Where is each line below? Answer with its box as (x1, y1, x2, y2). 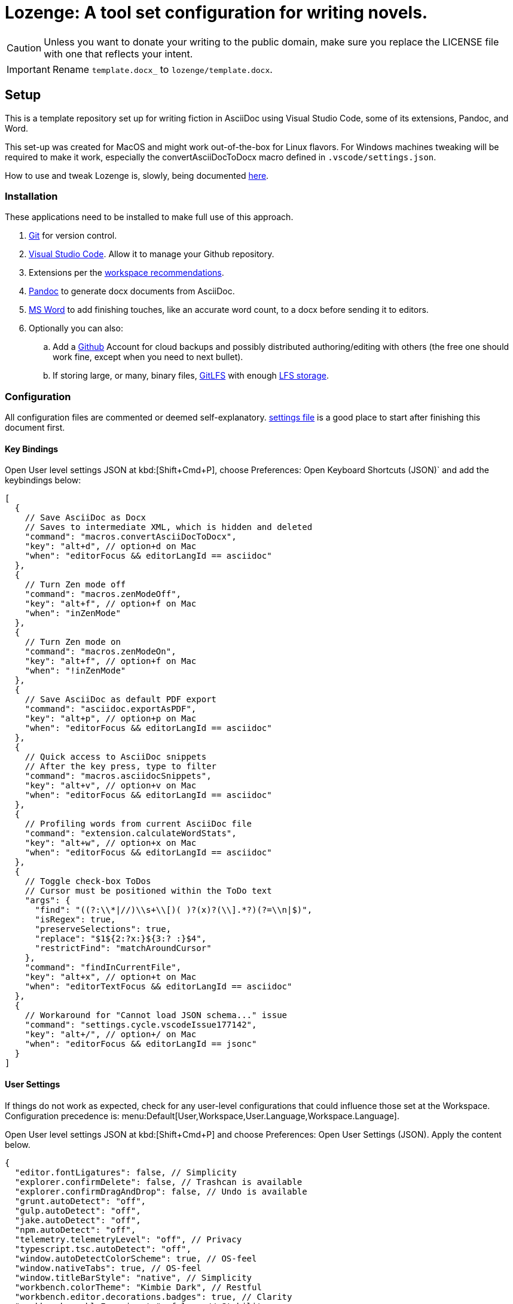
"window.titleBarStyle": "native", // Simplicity (14, 1272, 252, 1282)
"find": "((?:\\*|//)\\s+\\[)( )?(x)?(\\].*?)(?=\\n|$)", (35, 905, 313, 915)
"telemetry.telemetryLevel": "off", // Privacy (14, 1234, 242, 1244)
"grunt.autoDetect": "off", (14, 1196, 146, 1206)
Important (7, 63, 50, 75)
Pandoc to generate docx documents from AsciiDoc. (29, 286, 235, 297)
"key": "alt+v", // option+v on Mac (25, 781, 197, 791)
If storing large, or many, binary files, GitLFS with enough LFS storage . (53, 370, 329, 381)
